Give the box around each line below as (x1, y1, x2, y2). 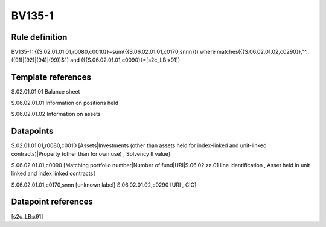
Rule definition (11, 32, 68, 42)
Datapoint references (11, 197, 94, 207)
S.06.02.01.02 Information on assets (11, 110, 101, 118)
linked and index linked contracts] (11, 170, 95, 177)
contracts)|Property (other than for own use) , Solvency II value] (11, 150, 170, 158)
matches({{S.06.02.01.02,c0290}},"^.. (216, 48, 310, 56)
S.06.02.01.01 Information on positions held (11, 99, 119, 106)
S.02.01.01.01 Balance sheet (11, 88, 80, 95)
